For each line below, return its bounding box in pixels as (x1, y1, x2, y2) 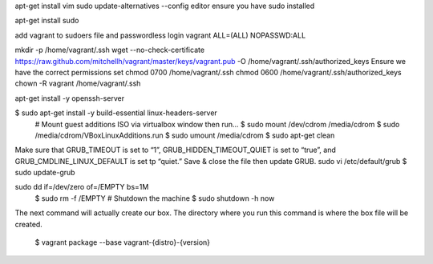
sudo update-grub (14, 168, 75, 178)
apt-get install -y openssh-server (14, 93, 124, 103)
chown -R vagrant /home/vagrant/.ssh (14, 78, 141, 88)
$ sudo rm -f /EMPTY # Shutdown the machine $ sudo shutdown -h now (34, 193, 275, 203)
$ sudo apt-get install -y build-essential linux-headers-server (14, 108, 218, 118)
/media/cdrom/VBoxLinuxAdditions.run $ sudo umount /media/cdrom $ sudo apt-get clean (34, 130, 335, 140)
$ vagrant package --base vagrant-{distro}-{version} (34, 238, 211, 247)
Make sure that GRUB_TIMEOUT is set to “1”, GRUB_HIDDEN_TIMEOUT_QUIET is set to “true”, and (14, 145, 337, 155)
